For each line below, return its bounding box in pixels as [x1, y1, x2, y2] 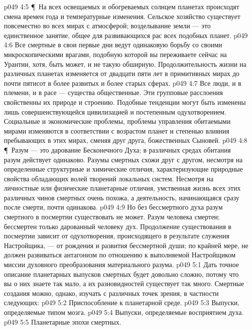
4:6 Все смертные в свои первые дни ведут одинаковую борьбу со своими [4, 39, 222, 50]
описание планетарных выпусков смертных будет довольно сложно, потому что [4, 269, 239, 279]
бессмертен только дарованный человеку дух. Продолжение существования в [4, 221, 232, 231]
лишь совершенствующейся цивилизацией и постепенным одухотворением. [4, 106, 227, 116]
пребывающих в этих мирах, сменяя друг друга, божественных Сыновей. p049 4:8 [4, 135, 248, 145]
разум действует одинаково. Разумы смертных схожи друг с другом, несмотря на [4, 154, 243, 164]
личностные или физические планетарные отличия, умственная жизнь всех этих [4, 183, 241, 193]
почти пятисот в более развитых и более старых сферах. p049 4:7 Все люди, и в [4, 78, 241, 88]
